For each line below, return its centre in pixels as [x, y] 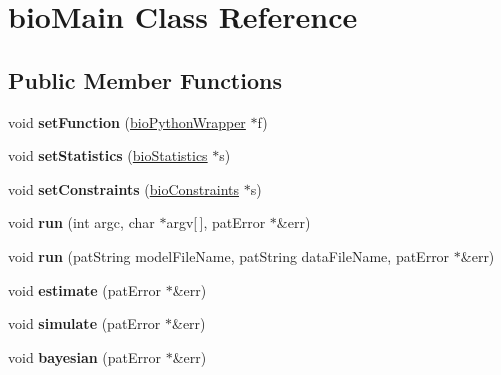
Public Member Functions [145, 79]
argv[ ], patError [216, 222]
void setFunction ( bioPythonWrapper [127, 121]
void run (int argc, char [81, 222]
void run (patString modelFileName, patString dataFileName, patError [229, 255]
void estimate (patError [85, 289]
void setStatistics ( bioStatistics [108, 155]
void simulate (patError [84, 323]
